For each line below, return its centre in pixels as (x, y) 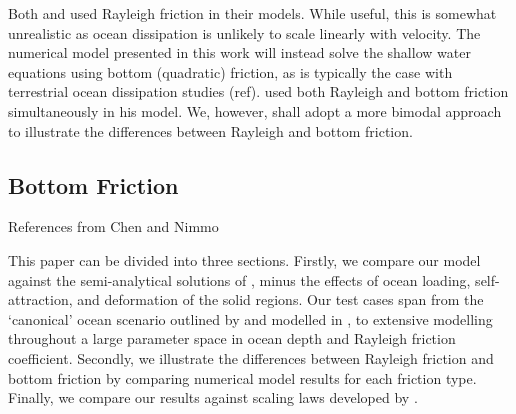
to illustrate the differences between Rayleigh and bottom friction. (210, 130)
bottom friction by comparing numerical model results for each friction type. (242, 377)
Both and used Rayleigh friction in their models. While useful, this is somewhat (252, 13)
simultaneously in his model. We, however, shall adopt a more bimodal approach (255, 110)
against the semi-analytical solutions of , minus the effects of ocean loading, (239, 279)
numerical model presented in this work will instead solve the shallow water (239, 52)
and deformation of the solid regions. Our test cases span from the (280, 299)
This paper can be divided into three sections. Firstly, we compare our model (244, 259)
